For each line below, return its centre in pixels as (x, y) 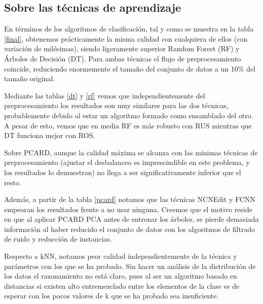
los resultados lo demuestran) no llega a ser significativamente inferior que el (123, 172)
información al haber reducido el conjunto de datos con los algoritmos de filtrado (130, 229)
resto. (13, 182)
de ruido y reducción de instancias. (58, 239)
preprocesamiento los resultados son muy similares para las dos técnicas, (116, 105)
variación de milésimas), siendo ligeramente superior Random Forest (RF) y (122, 48)
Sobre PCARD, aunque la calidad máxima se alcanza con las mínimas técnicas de (131, 152)
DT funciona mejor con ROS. (50, 135)
